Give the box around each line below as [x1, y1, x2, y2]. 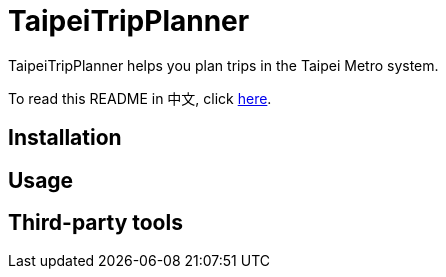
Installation [8, 125, 122, 151]
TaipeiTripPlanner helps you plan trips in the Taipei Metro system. [8, 56, 439, 74]
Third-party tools [8, 210, 183, 236]
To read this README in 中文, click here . [8, 89, 272, 107]
